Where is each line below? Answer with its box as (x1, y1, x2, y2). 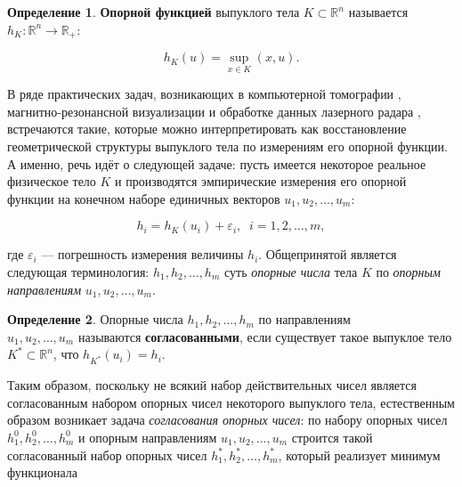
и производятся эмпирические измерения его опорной (115, 172, 407, 191)
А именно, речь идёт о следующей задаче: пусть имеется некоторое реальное (7, 154, 426, 173)
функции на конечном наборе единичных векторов (7, 189, 280, 207)
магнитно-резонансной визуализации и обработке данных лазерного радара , (7, 101, 421, 120)
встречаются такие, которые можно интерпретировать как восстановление (7, 119, 407, 138)
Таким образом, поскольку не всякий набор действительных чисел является (7, 376, 417, 394)
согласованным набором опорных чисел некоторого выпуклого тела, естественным (7, 393, 455, 411)
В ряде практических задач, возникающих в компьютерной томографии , (7, 85, 401, 103)
